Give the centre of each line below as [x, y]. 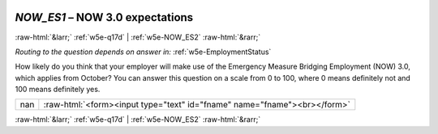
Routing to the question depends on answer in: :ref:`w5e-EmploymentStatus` [143, 52]
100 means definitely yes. [58, 90]
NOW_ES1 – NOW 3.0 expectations [104, 17]
